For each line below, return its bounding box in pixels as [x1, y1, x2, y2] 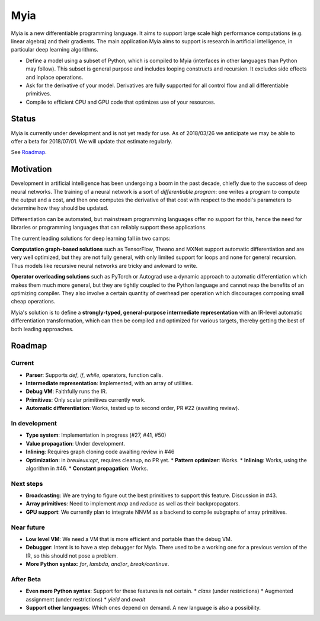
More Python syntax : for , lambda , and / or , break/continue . [25, 561, 169, 568]
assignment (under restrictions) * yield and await [25, 596, 145, 603]
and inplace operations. [25, 73, 84, 81]
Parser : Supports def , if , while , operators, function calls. [25, 371, 163, 379]
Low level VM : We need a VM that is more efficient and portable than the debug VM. [25, 536, 232, 542]
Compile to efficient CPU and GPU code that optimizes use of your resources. [25, 98, 216, 105]
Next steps [11, 479, 43, 488]
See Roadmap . [11, 149, 47, 156]
